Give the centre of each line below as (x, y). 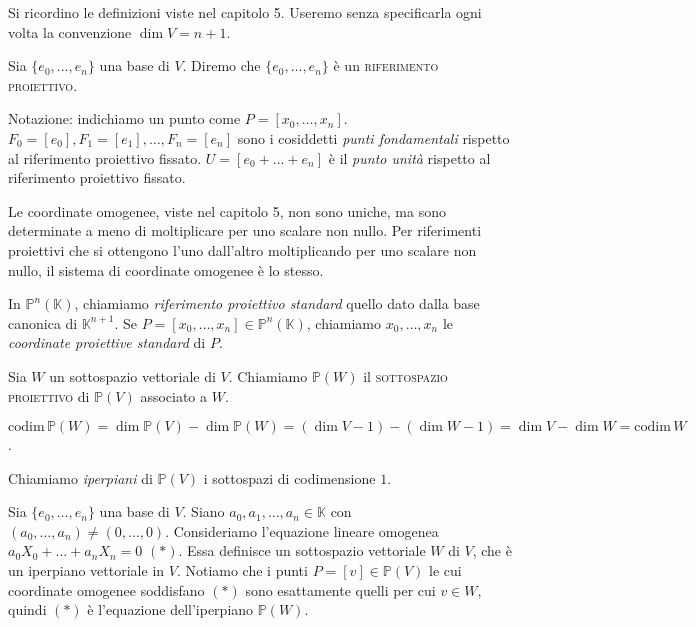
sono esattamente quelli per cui (340, 589)
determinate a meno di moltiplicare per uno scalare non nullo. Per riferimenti (245, 230)
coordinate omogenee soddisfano (106, 589)
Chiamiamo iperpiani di (80, 477)
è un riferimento (386, 65)
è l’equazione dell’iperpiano (170, 609)
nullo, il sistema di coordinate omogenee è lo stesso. (166, 269)
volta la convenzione (70, 31)
